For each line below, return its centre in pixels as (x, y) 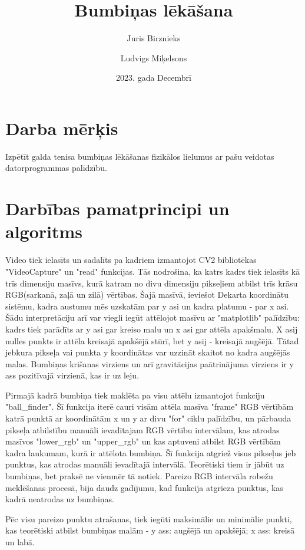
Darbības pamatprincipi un (117, 208)
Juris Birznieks (154, 38)
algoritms (44, 231)
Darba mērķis (62, 128)
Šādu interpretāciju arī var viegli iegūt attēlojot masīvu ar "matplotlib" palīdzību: (152, 317)
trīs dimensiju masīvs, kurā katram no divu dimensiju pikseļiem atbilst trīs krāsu (152, 283)
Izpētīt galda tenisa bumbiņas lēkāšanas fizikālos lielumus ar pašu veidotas (140, 156)
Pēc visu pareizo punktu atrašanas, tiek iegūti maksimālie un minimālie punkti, (149, 518)
